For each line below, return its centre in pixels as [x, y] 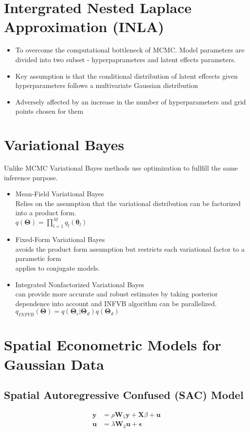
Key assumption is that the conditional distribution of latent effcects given [126, 76]
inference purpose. [31, 177]
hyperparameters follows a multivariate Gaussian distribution [107, 85]
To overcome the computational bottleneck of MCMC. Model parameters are [130, 50]
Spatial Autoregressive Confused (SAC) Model [124, 395]
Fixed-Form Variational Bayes [60, 239]
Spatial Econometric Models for [113, 345]
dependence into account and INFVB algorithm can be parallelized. [116, 303]
